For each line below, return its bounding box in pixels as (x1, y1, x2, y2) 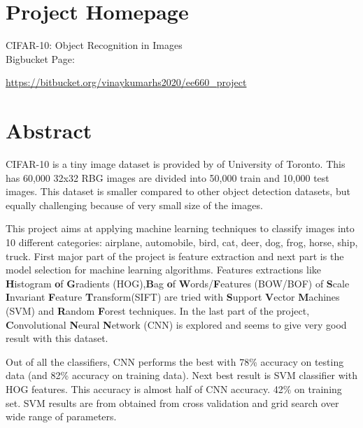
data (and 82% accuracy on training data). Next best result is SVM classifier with (6, 368, 357, 383)
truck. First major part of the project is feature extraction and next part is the (6, 248, 344, 263)
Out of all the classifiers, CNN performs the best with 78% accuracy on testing (6, 354, 344, 369)
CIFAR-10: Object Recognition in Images (6, 38, 183, 52)
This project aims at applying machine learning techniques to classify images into (6, 221, 355, 236)
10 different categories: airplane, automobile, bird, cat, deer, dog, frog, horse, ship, (6, 235, 358, 249)
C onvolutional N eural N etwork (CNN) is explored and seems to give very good (6, 317, 347, 331)
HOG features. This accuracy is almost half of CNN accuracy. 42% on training (6, 381, 342, 396)
